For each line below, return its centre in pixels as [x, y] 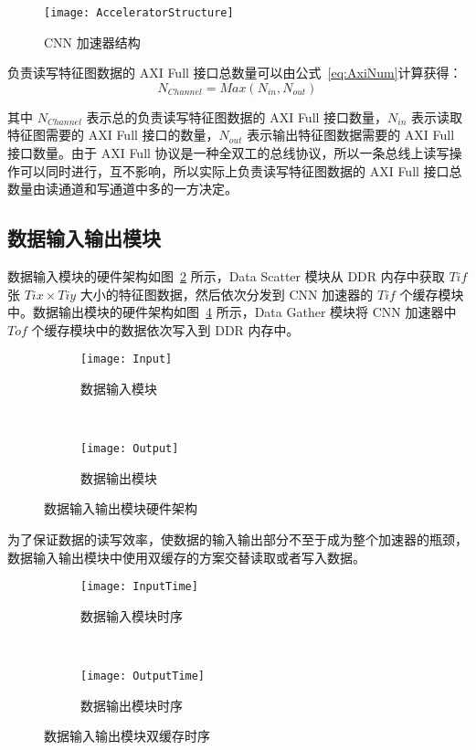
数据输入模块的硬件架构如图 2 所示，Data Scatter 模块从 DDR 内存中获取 [226, 276]
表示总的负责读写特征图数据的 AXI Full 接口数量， [237, 116]
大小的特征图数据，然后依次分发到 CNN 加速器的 [227, 294]
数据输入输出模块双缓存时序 [127, 736]
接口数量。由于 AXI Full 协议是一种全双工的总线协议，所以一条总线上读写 [228, 153]
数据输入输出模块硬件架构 [121, 508]
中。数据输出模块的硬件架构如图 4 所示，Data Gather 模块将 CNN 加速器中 [232, 312]
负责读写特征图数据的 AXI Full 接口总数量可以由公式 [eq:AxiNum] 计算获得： [235, 73]
